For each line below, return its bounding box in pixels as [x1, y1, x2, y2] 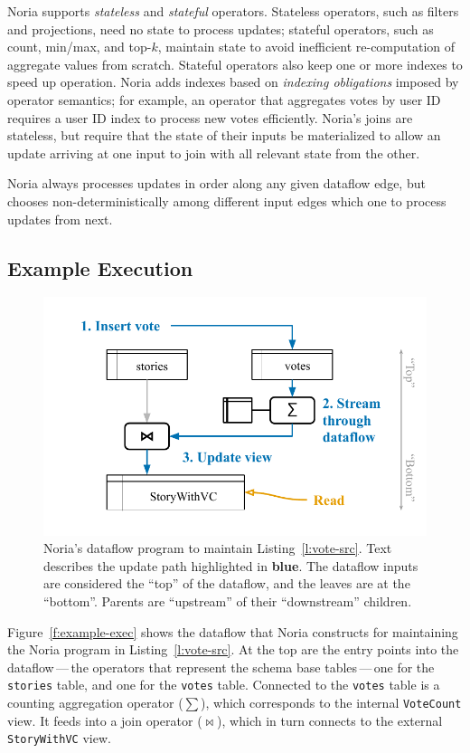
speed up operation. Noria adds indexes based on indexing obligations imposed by [7, 72, 459, 91]
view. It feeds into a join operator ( [7, 710, 202, 729]
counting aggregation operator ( [7, 692, 183, 711]
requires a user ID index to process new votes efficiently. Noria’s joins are [7, 108, 413, 127]
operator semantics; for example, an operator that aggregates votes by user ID [7, 90, 441, 109]
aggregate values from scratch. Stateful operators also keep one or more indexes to [7, 54, 463, 73]
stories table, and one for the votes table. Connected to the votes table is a [7, 675, 440, 694]
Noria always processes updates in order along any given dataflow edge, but [7, 174, 426, 193]
